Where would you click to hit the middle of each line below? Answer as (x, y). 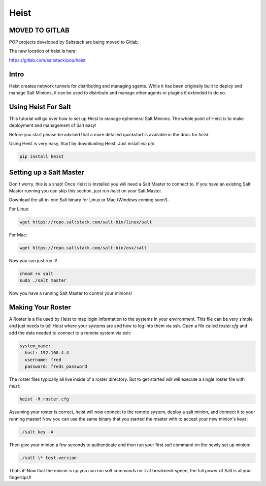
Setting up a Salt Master (47, 172)
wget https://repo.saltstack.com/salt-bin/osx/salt (83, 248)
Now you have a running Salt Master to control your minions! (71, 293)
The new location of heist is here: (43, 51)
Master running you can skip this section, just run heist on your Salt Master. (86, 191)
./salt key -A (36, 432)
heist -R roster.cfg (44, 399)
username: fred (43, 360)
